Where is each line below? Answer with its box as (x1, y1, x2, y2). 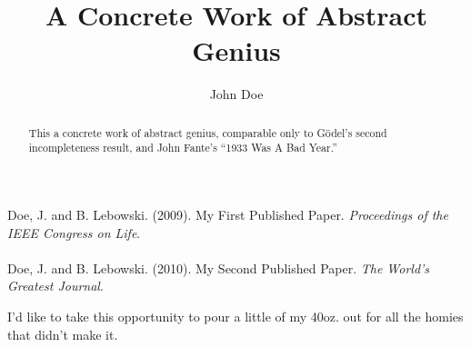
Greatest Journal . (7, 276, 104, 295)
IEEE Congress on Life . (7, 223, 141, 242)
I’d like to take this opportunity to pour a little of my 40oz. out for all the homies (7, 306, 464, 325)
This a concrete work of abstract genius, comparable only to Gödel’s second (28, 124, 387, 140)
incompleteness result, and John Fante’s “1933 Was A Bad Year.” (28, 140, 337, 155)
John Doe (209, 84, 264, 104)
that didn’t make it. (7, 324, 118, 343)
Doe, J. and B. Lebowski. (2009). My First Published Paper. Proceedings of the (7, 205, 448, 224)
